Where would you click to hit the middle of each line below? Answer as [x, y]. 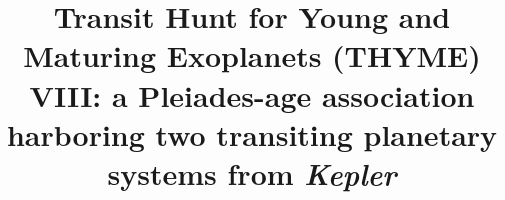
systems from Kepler [252, 173]
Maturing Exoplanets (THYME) [252, 55]
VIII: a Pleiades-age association [252, 94]
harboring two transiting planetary [252, 133]
